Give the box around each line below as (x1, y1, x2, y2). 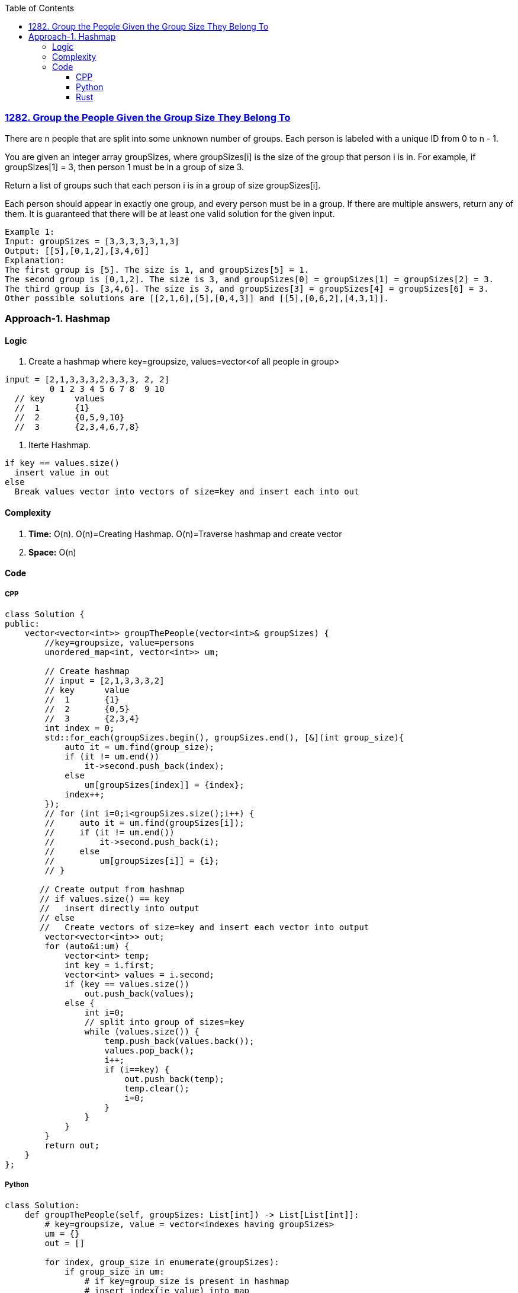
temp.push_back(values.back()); (104, 1036, 255, 1046)
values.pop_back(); (104, 1045, 195, 1055)
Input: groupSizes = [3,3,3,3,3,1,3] (5, 236, 180, 246)
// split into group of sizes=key (84, 1017, 244, 1027)
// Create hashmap (44, 666, 130, 676)
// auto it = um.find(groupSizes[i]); (44, 818, 244, 828)
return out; (44, 1140, 100, 1150)
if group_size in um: (65, 1266, 165, 1276)
